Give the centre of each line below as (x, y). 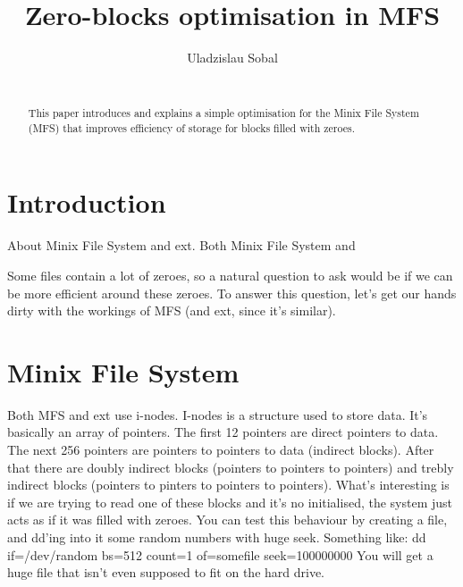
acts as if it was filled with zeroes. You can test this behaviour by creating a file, (227, 520)
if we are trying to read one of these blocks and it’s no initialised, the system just (230, 502)
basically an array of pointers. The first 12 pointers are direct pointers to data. (223, 432)
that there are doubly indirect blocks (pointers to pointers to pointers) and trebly (231, 467)
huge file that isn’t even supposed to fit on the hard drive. (166, 572)
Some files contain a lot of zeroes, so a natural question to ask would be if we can (230, 275)
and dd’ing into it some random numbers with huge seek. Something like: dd (217, 537)
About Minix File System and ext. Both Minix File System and (181, 245)
